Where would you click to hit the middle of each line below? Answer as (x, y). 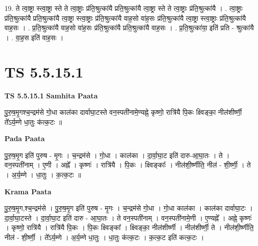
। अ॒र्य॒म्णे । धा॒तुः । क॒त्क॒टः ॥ (43, 175)
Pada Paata (25, 138)
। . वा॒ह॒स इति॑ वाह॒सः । (34, 37)
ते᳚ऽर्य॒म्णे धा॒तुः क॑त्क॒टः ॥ (33, 122)
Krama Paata (28, 191)
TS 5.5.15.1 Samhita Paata (51, 95)
